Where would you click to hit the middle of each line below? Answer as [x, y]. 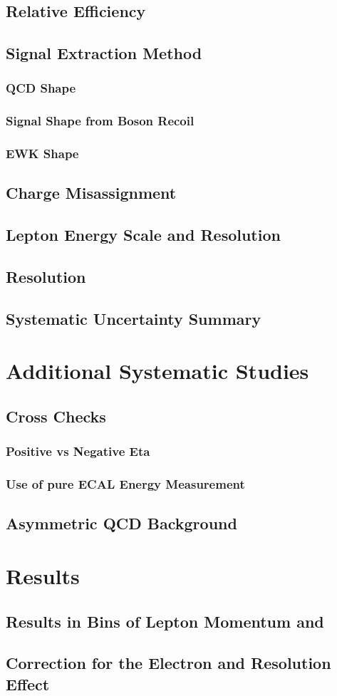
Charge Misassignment [91, 193]
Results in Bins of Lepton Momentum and [165, 621]
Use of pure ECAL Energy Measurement [125, 484]
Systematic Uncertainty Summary [134, 318]
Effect [28, 684]
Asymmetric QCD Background [121, 523]
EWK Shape [42, 154]
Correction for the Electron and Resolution [168, 663]
